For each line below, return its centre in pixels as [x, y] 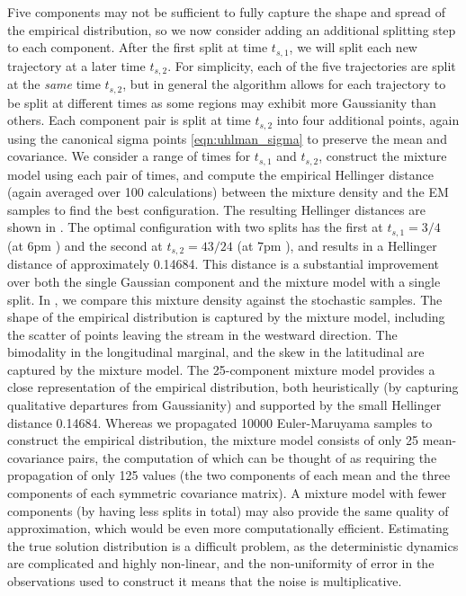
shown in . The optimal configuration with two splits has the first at [195, 227]
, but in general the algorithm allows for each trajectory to [284, 84]
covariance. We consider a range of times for [129, 156]
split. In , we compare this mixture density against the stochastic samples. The [225, 299]
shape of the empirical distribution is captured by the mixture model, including [226, 317]
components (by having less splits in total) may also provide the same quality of [228, 510]
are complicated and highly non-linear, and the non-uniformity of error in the [221, 563]
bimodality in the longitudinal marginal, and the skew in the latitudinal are [216, 352]
